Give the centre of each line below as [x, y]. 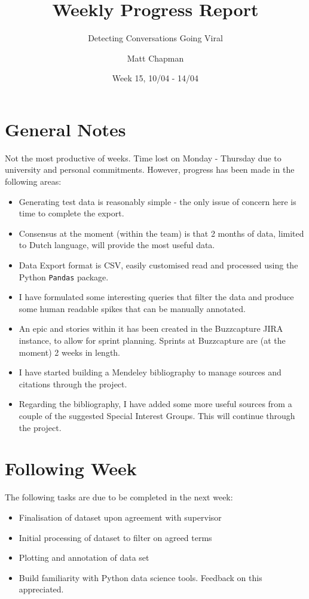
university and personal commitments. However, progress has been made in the [150, 169]
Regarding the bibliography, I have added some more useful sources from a [155, 404]
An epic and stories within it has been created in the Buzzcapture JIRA [151, 328]
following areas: [33, 181]
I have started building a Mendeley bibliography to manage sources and [150, 372]
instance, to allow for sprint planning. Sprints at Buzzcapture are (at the [152, 340]
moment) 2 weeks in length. [70, 352]
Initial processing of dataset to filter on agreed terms [115, 537]
